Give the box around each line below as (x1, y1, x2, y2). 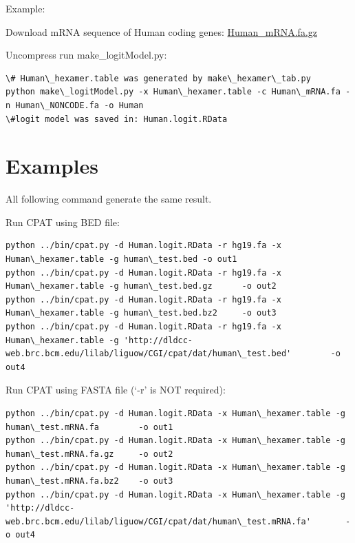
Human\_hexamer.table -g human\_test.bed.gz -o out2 (6, 281, 277, 291)
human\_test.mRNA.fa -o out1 (6, 422, 173, 432)
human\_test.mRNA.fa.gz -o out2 (6, 449, 173, 459)
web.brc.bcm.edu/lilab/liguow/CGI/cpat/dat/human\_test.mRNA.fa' (6, 516, 311, 526)
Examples (6, 152, 98, 180)
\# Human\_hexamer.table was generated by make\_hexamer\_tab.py (6, 73, 311, 83)
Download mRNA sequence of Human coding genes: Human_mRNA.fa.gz (6, 24, 318, 39)
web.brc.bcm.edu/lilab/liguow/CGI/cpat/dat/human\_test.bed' (6, 349, 292, 359)
